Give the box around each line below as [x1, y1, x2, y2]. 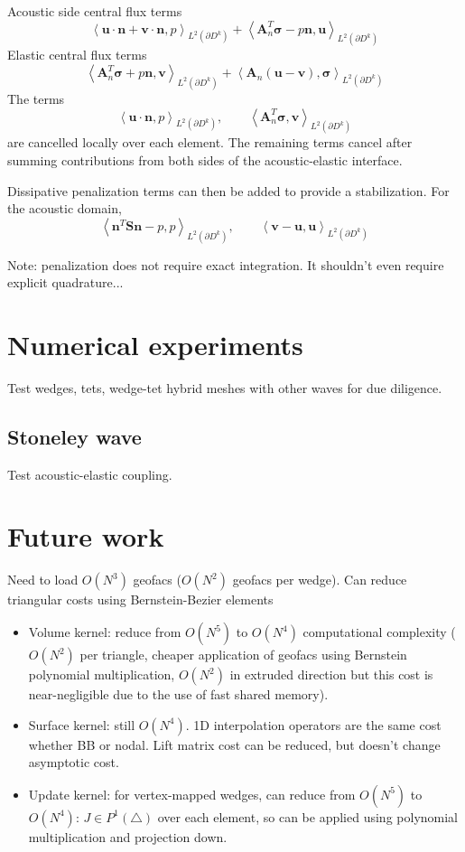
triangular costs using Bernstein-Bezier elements [7, 590, 274, 609]
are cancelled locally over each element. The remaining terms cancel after [7, 133, 413, 152]
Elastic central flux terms [7, 45, 147, 64]
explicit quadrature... [7, 273, 124, 292]
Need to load [7, 570, 79, 589]
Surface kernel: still [28, 715, 135, 734]
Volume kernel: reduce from [28, 623, 181, 641]
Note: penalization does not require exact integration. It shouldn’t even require [7, 255, 444, 274]
